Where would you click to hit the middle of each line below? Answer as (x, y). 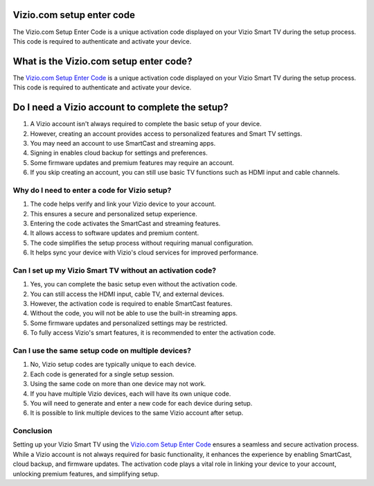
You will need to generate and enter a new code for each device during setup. (141, 403)
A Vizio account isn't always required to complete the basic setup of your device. (146, 124)
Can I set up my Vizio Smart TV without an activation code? (115, 270)
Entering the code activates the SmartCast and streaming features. (125, 223)
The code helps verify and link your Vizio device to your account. (123, 204)
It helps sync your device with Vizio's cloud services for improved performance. (144, 252)
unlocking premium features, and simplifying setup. (86, 474)
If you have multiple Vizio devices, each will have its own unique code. (131, 393)
